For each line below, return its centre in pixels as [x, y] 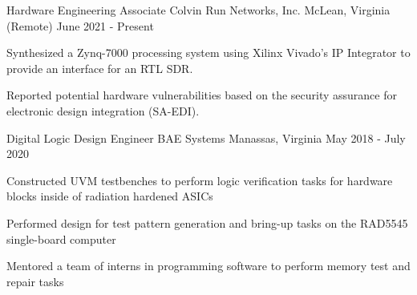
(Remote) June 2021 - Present [80, 25]
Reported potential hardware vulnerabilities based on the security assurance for [202, 95]
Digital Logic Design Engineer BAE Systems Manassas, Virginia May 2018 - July [206, 137]
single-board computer [61, 238]
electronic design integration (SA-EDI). [103, 110]
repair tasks [35, 281]
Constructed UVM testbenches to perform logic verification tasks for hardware [200, 180]
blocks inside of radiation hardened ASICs [110, 196]
